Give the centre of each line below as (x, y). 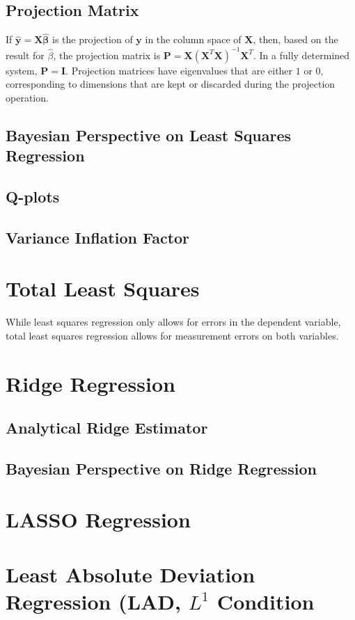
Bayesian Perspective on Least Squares (149, 135)
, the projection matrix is (107, 55)
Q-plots (33, 196)
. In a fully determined (302, 55)
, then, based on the (295, 39)
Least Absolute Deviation (131, 574)
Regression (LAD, (93, 602)
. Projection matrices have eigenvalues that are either (179, 70)
